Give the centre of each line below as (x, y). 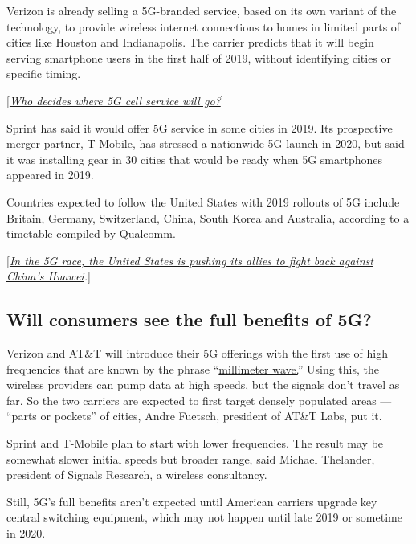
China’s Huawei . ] (49, 276)
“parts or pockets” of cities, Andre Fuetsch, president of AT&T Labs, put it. (194, 416)
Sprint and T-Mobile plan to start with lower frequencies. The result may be (195, 443)
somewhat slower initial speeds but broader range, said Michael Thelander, (191, 458)
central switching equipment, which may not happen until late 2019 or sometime (204, 517)
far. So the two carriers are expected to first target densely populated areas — (199, 400)
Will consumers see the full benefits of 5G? (189, 319)
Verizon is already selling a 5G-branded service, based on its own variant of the (202, 10)
